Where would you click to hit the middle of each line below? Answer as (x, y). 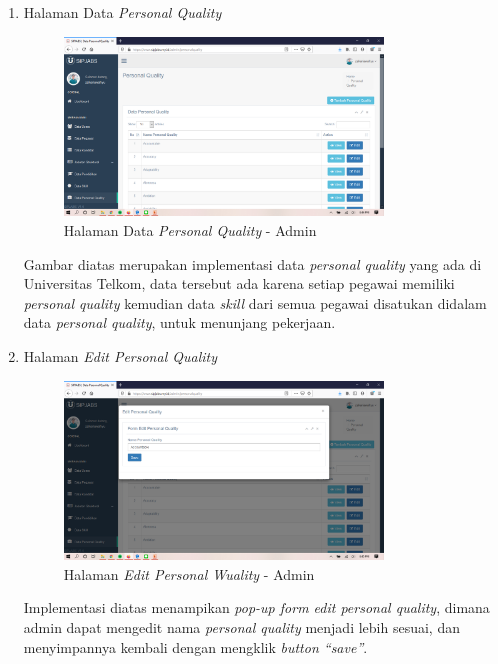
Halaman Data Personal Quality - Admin (190, 229)
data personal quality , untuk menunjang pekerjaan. (179, 322)
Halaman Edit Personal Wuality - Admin (189, 573)
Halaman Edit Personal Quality (120, 355)
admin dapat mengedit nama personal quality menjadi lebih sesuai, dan (241, 627)
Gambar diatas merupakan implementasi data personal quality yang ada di (252, 263)
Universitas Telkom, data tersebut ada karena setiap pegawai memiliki (239, 283)
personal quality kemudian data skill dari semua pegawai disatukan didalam (255, 302)
